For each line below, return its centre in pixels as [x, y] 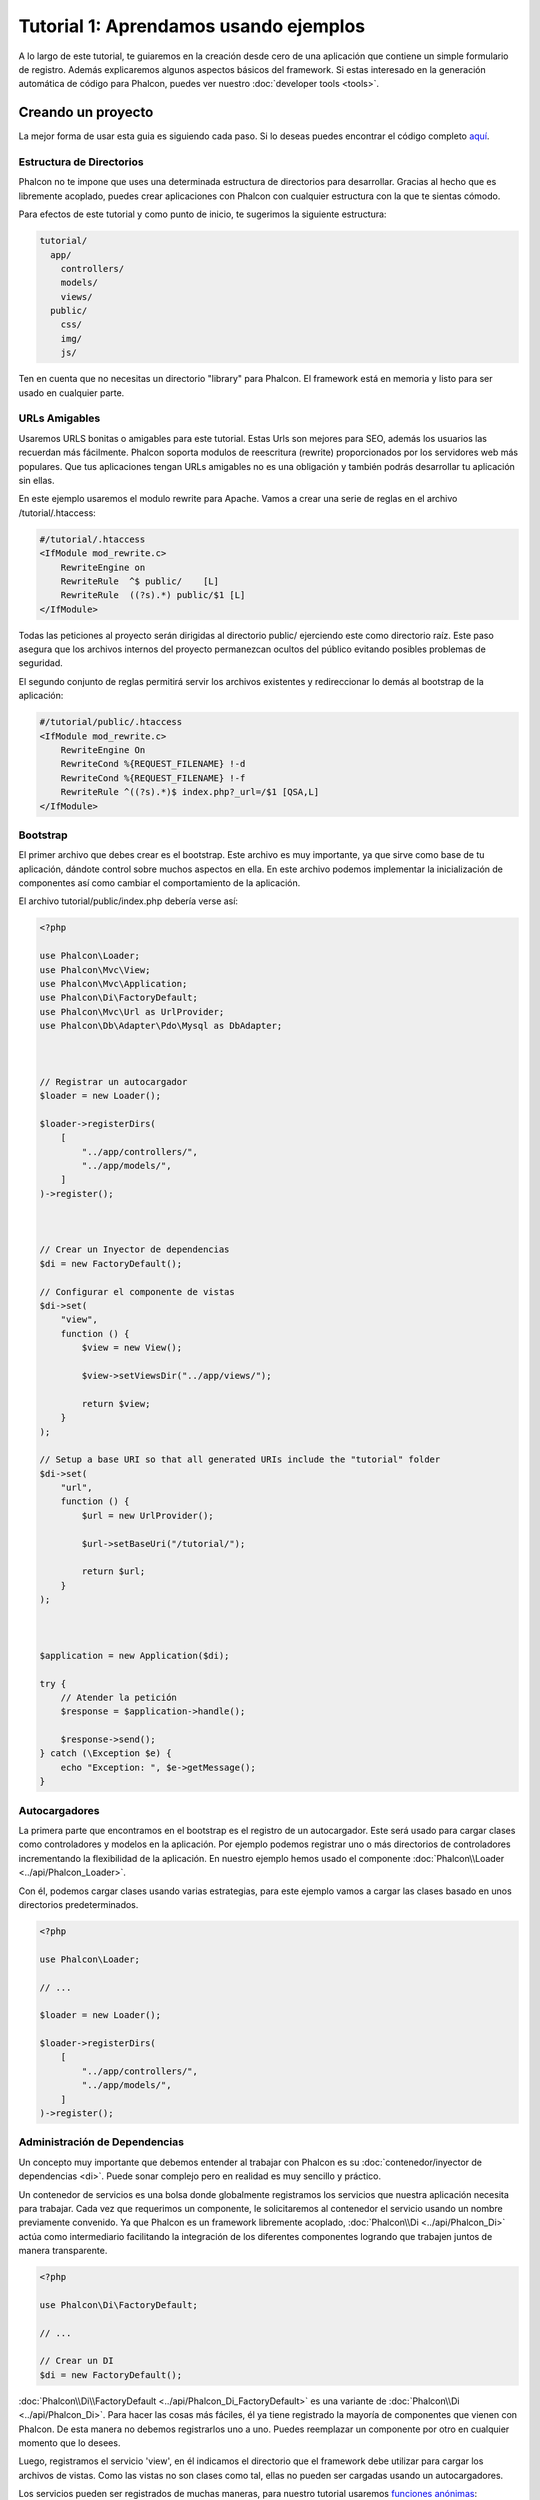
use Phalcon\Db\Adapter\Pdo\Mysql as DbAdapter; [161, 1026]
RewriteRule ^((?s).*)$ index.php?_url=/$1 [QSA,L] [190, 792]
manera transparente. [63, 2251]
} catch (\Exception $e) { [105, 1753]
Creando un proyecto [86, 112]
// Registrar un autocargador [113, 1081]
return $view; [116, 1403]
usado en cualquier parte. [71, 392]
